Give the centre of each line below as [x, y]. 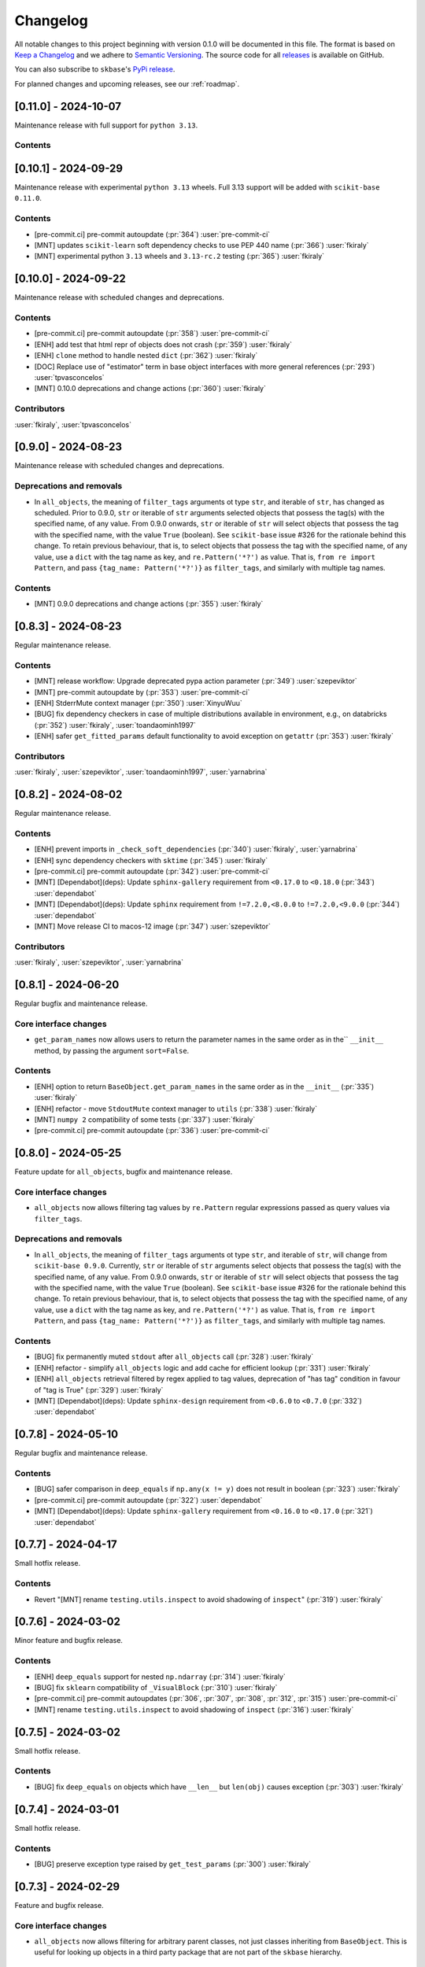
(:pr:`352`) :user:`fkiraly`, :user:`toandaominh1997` [115, 725]
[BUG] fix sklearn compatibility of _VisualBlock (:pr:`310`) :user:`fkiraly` [156, 1687]
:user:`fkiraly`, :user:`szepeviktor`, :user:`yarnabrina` [99, 962]
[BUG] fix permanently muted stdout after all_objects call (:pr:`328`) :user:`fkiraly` [174, 1356]
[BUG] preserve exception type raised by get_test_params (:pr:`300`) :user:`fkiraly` [172, 1864]
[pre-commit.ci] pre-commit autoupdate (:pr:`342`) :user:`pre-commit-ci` [152, 871]
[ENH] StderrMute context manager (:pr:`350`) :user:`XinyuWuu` [139, 703]
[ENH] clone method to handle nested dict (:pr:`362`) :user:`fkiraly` [146, 356]
